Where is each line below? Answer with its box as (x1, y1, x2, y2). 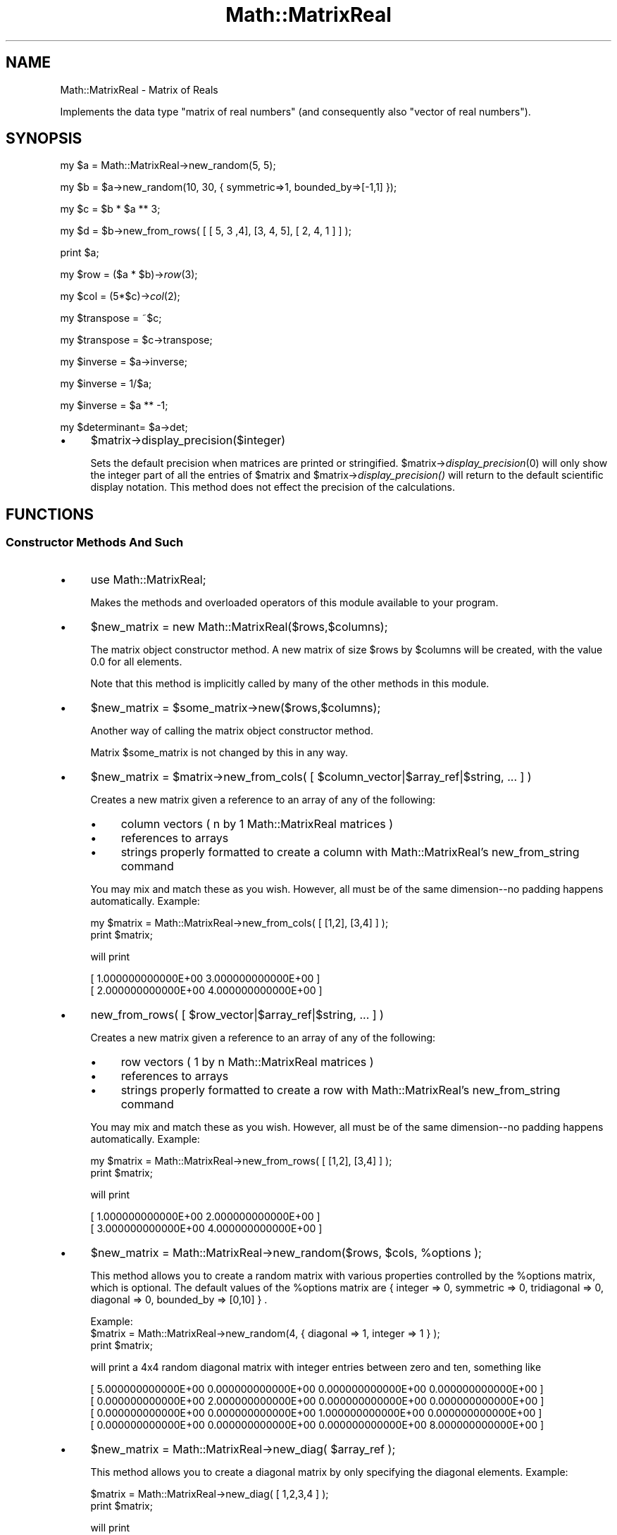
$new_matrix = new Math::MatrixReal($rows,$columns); (90, 619, 388, 634)
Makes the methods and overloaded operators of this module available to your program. (90, 596, 499, 608)
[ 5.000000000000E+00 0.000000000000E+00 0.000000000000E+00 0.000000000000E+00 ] (90, 1382, 544, 1395)
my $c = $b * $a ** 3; (60, 203, 161, 215)
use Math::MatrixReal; (90, 572, 206, 587)
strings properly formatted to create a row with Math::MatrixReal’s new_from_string (120, 1082, 561, 1097)
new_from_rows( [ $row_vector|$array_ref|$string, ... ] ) (90, 1007, 384, 1022)
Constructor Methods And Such (6, 535, 184, 550)
